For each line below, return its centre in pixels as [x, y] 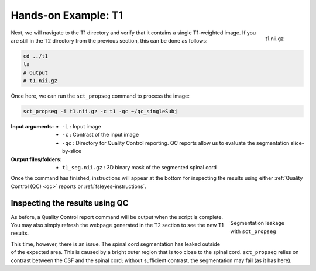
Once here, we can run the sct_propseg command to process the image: [100, 96]
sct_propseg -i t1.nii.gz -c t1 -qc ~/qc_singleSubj [100, 112]
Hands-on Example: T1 [67, 15]
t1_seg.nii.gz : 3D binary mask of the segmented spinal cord [139, 167]
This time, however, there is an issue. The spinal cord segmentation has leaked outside [116, 244]
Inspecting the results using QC [70, 203]
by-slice [72, 151]
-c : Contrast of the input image [101, 135]
